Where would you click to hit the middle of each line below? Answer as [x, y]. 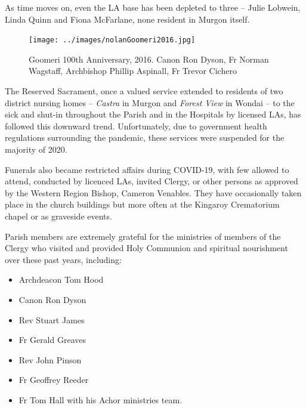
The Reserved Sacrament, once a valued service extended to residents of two [144, 91]
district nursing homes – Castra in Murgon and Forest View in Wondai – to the [150, 102]
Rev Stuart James [52, 319]
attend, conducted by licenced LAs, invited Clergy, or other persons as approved [152, 181]
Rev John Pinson [50, 359]
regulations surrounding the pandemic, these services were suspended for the [145, 137]
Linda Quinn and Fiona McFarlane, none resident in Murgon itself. [127, 19]
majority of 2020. [36, 149]
